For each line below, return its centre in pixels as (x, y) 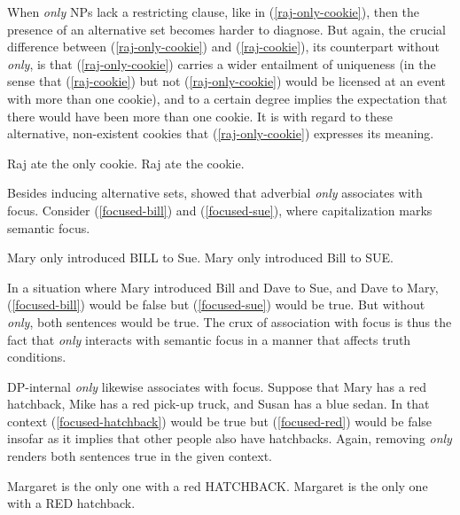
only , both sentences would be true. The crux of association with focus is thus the (230, 321)
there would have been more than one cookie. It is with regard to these (200, 116)
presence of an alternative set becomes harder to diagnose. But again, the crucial (226, 29)
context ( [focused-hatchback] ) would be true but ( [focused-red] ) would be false (220, 421)
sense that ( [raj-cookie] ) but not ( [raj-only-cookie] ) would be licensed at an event (227, 81)
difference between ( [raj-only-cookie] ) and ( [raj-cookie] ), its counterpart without (223, 47)
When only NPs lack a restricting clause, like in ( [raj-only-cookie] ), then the (214, 12)
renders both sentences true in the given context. (140, 456)
